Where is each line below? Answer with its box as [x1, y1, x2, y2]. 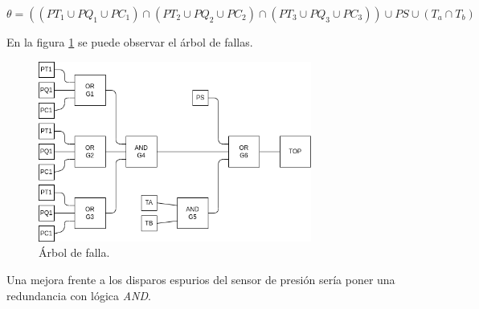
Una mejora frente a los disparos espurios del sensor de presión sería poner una [6, 270, 395, 287]
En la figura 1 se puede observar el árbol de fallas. [6, 34, 253, 50]
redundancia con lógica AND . [6, 287, 151, 303]
